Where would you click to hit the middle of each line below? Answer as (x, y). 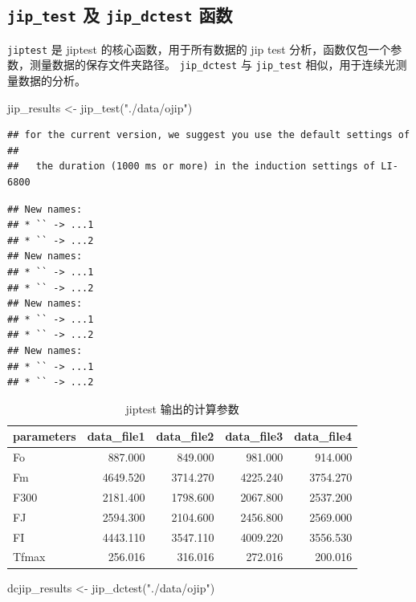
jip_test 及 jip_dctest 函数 (120, 15)
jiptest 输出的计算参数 (182, 408)
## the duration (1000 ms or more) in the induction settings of (192, 167)
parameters (45, 436)
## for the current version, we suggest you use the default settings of (209, 135)
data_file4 (323, 436)
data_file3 (254, 436)
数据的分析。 (52, 81)
